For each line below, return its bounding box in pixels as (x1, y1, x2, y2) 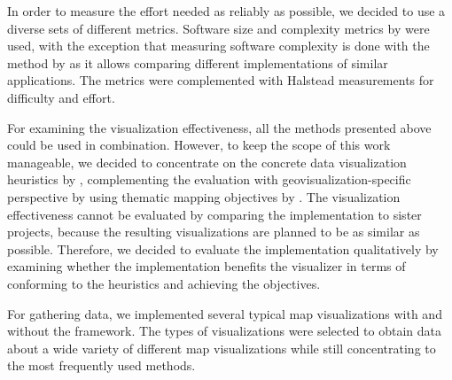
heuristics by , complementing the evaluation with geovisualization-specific (7, 170, 411, 189)
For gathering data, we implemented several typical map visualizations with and (7, 304, 442, 322)
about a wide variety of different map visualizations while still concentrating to (7, 338, 436, 357)
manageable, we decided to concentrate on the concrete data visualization (7, 152, 407, 171)
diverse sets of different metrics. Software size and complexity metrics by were (7, 19, 430, 37)
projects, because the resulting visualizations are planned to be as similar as (7, 222, 420, 241)
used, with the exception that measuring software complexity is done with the (7, 36, 430, 55)
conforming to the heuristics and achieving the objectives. (7, 274, 321, 292)
